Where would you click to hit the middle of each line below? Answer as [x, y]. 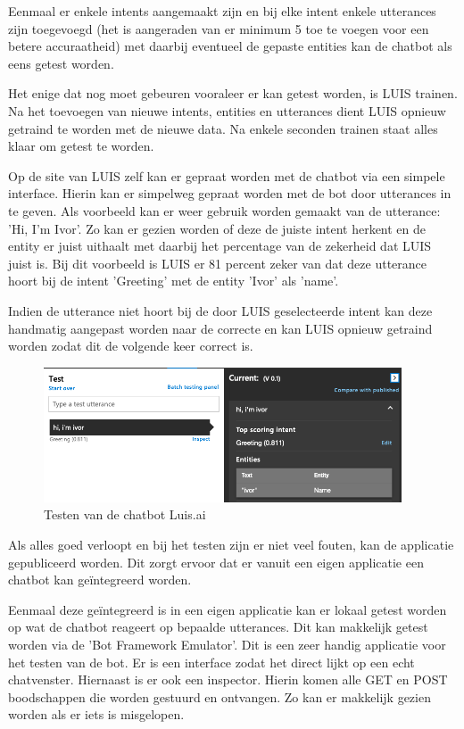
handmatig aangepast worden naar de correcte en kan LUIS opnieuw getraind [220, 328]
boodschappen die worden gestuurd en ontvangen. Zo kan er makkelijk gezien [220, 696]
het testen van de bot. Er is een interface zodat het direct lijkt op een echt [211, 662]
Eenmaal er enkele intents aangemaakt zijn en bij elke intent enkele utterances [222, 11]
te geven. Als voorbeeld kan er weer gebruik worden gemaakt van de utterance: [224, 210]
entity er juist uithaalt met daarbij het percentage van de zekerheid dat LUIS [220, 246]
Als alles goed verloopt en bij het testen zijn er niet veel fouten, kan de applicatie [231, 545]
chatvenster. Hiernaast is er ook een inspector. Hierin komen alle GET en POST [228, 679]
